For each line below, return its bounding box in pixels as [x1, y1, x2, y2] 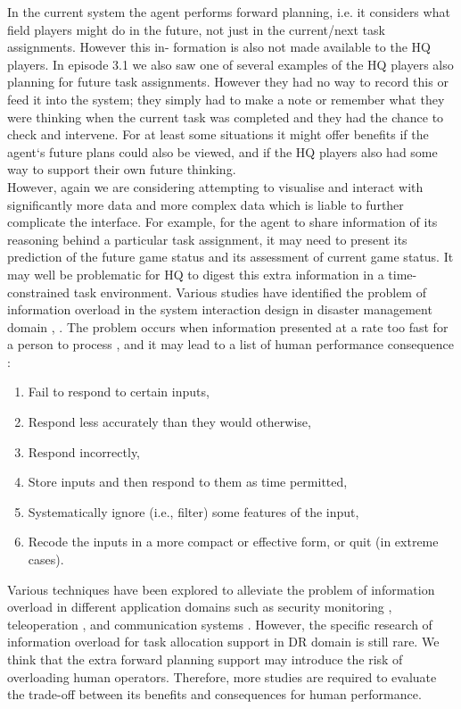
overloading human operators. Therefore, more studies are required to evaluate [7, 667, 437, 686]
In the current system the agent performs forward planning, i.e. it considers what [7, 3, 450, 21]
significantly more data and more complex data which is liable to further [7, 195, 404, 213]
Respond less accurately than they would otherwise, [28, 413, 311, 431]
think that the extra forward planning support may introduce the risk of [7, 650, 403, 668]
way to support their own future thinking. [7, 160, 236, 179]
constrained [7, 282, 70, 301]
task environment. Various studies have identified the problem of [73, 282, 426, 301]
